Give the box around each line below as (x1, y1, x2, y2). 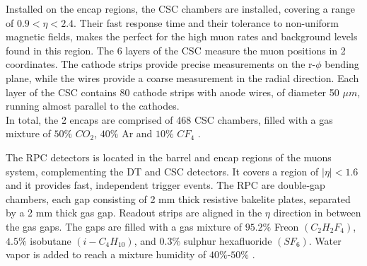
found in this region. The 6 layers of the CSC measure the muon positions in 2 (6, 42, 346, 57)
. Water (308, 233, 342, 248)
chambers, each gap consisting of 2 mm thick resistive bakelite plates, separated (6, 191, 351, 206)
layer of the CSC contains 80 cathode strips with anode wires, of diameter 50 (6, 84, 339, 99)
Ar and (122, 126, 153, 141)
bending (325, 57, 359, 71)
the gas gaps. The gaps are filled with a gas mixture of (6, 219, 243, 233)
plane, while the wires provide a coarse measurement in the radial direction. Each (6, 70, 359, 85)
